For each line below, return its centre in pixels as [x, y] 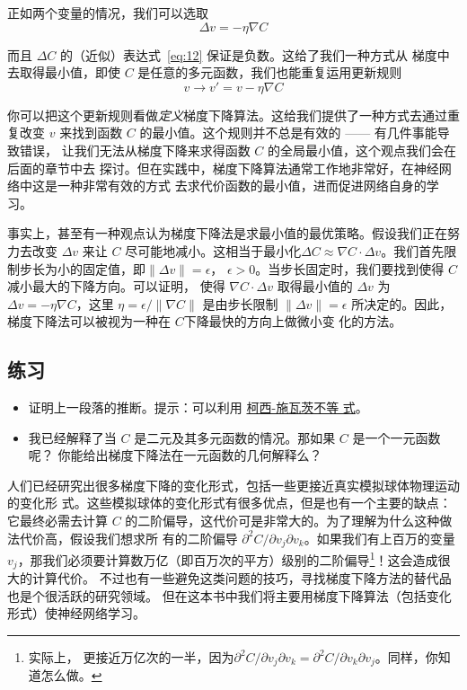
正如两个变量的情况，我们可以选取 [108, 13]
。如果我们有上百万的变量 [379, 538]
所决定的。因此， [402, 303]
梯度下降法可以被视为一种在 [89, 321]
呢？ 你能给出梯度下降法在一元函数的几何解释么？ [175, 455]
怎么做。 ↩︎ [71, 675]
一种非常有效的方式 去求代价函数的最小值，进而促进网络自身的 [242, 186]
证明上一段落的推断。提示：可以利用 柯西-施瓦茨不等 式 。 [198, 407]
